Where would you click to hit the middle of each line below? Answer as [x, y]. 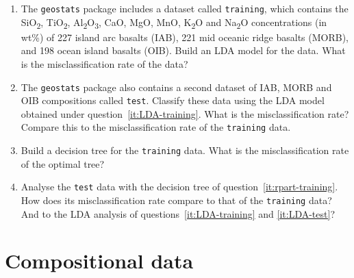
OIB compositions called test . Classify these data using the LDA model [173, 100]
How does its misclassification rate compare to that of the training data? [176, 200]
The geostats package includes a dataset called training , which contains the [185, 8]
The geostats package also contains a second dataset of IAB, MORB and [176, 87]
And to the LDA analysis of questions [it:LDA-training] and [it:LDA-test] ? [178, 213]
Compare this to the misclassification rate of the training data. [156, 127]
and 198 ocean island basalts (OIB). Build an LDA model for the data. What [183, 50]
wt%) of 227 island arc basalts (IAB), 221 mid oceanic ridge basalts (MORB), [185, 37]
